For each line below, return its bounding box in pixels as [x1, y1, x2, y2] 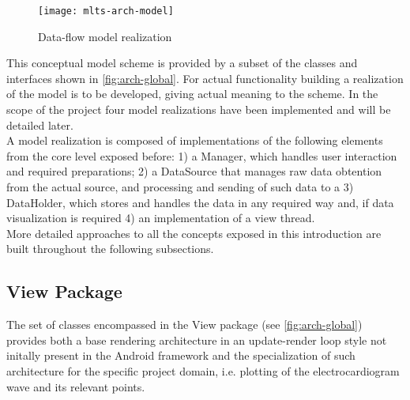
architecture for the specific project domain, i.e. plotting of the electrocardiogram [6, 362, 400, 379]
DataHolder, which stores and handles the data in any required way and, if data [6, 194, 394, 210]
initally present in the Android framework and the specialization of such [6, 347, 355, 364]
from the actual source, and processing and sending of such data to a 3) [6, 179, 354, 194]
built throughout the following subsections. [6, 240, 214, 257]
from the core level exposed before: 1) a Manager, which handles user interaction [6, 147, 397, 164]
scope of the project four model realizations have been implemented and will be [6, 101, 391, 118]
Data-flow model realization [38, 28, 172, 44]
